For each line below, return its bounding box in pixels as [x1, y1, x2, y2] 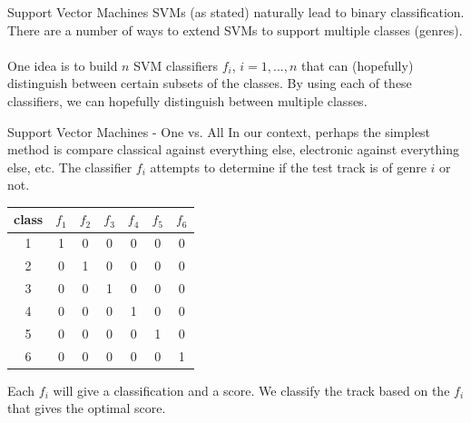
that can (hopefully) [301, 55, 414, 74]
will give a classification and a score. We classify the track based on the [53, 380, 450, 399]
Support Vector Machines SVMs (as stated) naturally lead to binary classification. [7, 3, 465, 21]
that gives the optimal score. [7, 398, 166, 418]
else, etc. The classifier [7, 157, 132, 176]
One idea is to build [7, 55, 118, 74]
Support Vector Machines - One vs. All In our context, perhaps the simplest [7, 122, 431, 141]
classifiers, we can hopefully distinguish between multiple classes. [7, 91, 368, 110]
